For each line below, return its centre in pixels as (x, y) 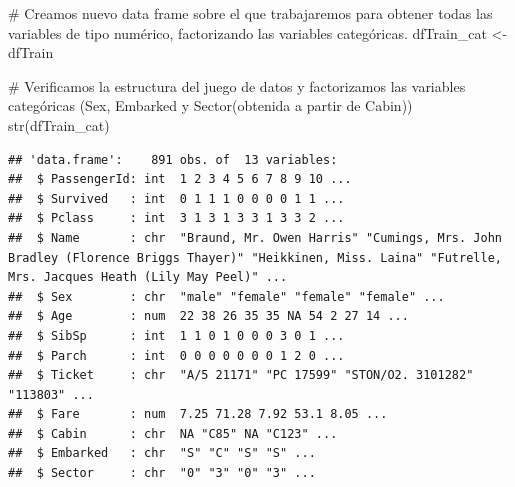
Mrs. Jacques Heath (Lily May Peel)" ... (148, 277)
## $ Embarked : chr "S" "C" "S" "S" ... (162, 453)
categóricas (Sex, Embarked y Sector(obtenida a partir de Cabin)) (210, 105)
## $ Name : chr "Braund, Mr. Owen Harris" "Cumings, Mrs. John (255, 237)
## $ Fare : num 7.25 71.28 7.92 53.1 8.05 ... (198, 414)
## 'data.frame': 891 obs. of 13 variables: (173, 159)
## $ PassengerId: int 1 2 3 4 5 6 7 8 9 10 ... (180, 179)
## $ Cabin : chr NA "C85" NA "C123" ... (173, 433)
